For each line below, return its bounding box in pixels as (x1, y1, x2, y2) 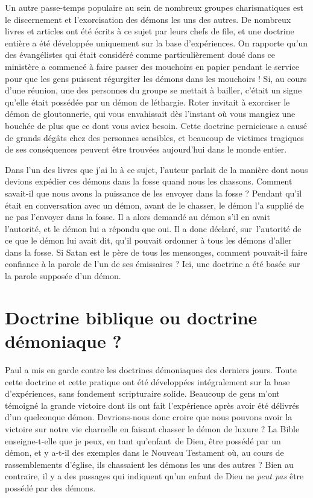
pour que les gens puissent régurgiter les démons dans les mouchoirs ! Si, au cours (5, 72, 307, 84)
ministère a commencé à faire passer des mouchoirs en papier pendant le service (5, 60, 299, 72)
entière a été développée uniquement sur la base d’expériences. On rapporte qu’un (5, 36, 308, 49)
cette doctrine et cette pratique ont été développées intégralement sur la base (5, 375, 290, 388)
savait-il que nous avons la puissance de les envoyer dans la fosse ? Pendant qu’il (5, 186, 302, 199)
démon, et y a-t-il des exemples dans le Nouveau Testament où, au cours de (5, 446, 284, 459)
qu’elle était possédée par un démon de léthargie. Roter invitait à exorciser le (5, 95, 290, 108)
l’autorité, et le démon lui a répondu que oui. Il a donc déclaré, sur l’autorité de (5, 222, 302, 235)
